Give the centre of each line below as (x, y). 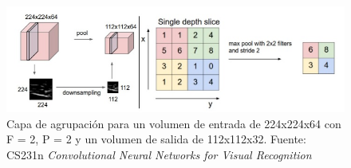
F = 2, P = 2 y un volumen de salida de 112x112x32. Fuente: (156, 139)
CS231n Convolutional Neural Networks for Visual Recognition (159, 155)
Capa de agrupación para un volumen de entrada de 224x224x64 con (174, 123)
